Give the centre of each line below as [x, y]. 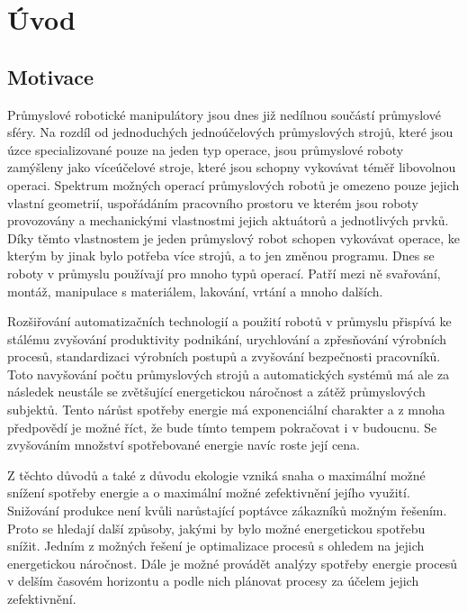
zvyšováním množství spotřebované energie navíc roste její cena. [184, 445]
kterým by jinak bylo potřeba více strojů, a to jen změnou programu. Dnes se [221, 255]
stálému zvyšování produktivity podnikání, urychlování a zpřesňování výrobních [227, 338]
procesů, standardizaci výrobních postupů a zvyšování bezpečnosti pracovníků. [224, 356]
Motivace [51, 76]
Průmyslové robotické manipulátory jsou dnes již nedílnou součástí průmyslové [224, 114]
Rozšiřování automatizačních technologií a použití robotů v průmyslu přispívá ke [229, 321]
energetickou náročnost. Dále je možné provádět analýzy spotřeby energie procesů [232, 563]
